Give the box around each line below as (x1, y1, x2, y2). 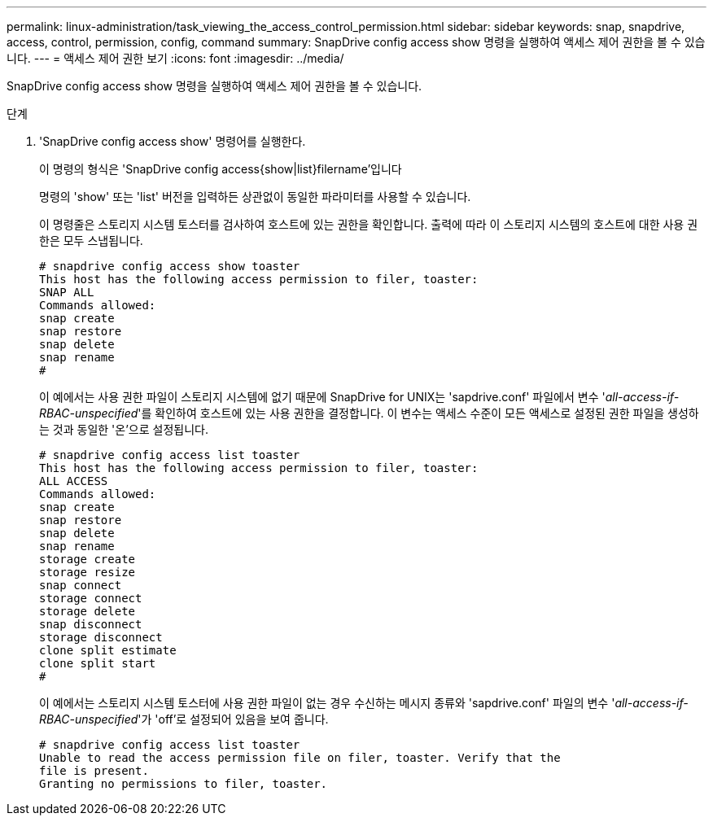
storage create (39, 553, 136, 566)
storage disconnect (39, 631, 163, 644)
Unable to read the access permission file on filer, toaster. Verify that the (39, 751, 561, 764)
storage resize (39, 566, 136, 579)
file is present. (39, 764, 149, 777)
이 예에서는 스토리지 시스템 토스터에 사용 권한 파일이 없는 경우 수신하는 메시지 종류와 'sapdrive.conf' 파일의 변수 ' (39, 696, 615, 710)
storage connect (39, 592, 142, 605)
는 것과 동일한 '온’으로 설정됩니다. (39, 422, 208, 436)
